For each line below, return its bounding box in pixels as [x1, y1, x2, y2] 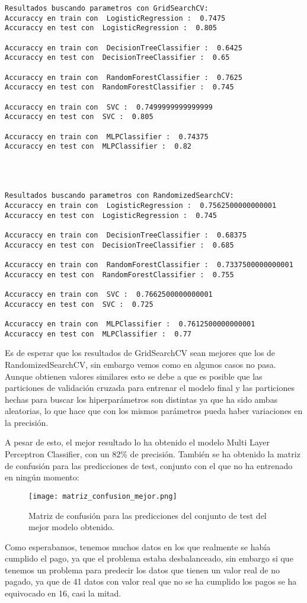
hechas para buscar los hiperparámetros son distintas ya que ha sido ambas [5, 393, 278, 405]
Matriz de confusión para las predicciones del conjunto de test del [28, 509, 267, 521]
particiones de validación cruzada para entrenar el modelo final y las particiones [5, 381, 295, 394]
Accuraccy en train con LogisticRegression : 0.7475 [5, 14, 226, 23]
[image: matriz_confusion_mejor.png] [28, 492, 177, 501]
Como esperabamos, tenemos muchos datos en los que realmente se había [5, 540, 271, 553]
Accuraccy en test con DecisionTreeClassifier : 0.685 [5, 240, 234, 249]
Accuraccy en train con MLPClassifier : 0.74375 [5, 132, 209, 141]
